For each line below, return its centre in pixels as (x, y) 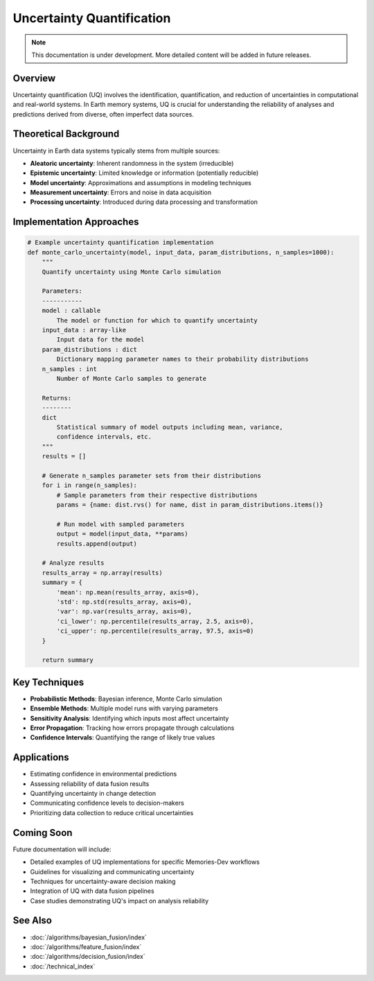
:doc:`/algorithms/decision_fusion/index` (88, 957)
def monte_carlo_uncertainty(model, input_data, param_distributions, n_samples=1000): (181, 252)
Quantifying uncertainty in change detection (93, 794)
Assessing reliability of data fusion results (90, 783)
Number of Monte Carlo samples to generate (132, 378)
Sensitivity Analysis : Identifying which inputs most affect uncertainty (130, 718)
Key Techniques (48, 682)
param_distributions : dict (90, 349)
